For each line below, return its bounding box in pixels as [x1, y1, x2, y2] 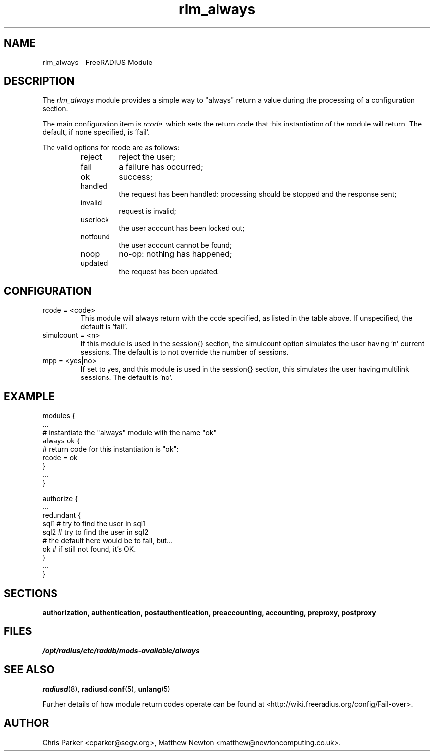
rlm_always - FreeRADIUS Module [42, 58, 153, 66]
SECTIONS [4, 587, 57, 600]
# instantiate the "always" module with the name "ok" [42, 428, 217, 437]
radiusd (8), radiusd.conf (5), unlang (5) [42, 684, 170, 693]
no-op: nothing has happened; [119, 249, 232, 259]
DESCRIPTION [4, 75, 75, 88]
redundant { [42, 511, 81, 520]
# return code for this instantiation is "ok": [42, 445, 179, 454]
